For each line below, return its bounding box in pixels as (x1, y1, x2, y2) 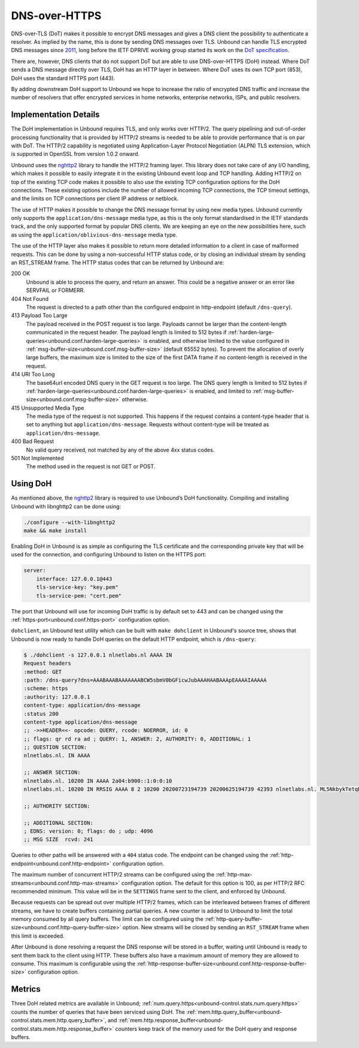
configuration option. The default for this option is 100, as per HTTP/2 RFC (121, 879, 305, 887)
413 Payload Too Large (11, 312, 68, 319)
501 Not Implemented (11, 454, 64, 462)
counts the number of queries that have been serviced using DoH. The (11, 1008, 185, 1016)
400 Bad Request (11, 438, 54, 445)
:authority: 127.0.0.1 (23, 693, 90, 700)
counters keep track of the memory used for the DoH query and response (115, 1025, 297, 1032)
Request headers (23, 660, 72, 667)
